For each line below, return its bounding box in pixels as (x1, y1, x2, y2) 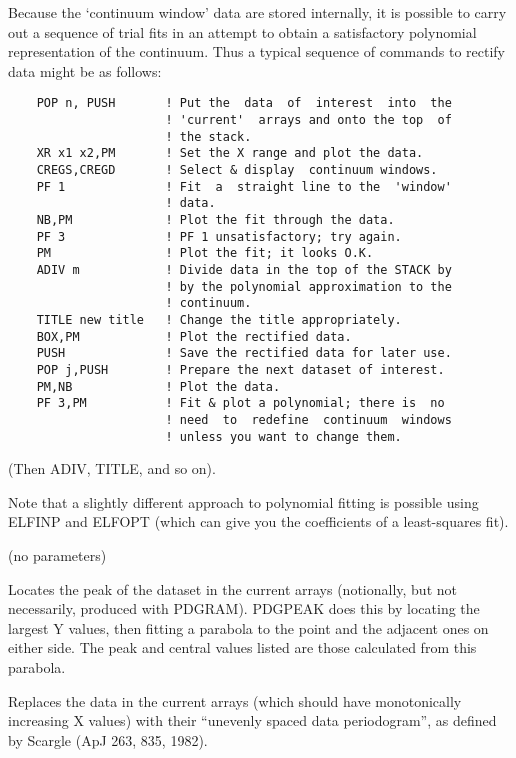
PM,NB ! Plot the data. (36, 379, 281, 394)
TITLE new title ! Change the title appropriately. (36, 312, 402, 327)
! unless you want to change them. (165, 429, 402, 444)
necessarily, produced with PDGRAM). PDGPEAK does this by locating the (8, 598, 480, 619)
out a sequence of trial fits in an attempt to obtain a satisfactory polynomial (8, 21, 477, 42)
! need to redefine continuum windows (165, 412, 452, 427)
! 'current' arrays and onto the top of (165, 113, 452, 128)
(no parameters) (8, 544, 107, 565)
